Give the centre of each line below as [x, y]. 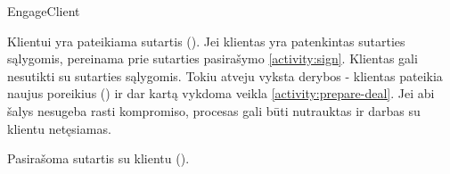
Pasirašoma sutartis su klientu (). [98, 158]
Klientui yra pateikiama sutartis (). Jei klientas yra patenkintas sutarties [206, 41]
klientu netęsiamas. [59, 128]
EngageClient [44, 11]
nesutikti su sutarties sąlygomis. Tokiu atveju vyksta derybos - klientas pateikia [225, 75]
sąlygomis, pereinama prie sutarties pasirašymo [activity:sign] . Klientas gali [213, 58]
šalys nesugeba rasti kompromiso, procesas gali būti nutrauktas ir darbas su [214, 110]
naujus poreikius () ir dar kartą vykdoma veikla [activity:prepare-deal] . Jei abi [221, 93]
